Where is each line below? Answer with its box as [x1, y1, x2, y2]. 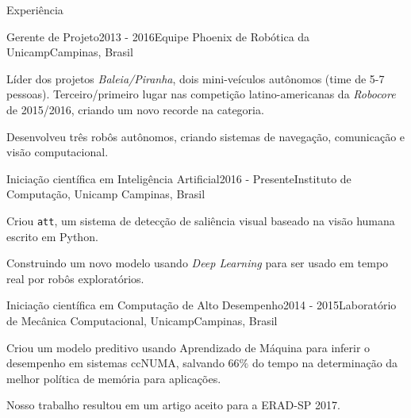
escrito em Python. [6, 228, 98, 244]
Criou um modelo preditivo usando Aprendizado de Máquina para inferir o [6, 339, 371, 355]
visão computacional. [6, 144, 109, 160]
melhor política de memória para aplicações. [6, 370, 221, 386]
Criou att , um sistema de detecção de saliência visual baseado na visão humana [6, 212, 395, 228]
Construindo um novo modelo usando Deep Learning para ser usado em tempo [6, 255, 389, 271]
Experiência [6, 2, 63, 17]
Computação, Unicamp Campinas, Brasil [6, 186, 205, 202]
